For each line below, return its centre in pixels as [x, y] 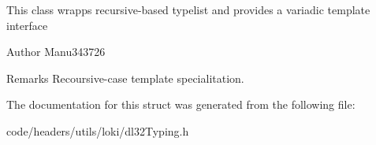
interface [27, 25]
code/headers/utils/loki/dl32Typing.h [98, 130]
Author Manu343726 [56, 52]
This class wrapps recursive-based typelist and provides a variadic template [188, 9]
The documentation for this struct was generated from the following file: [181, 104]
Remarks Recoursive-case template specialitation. [125, 78]
